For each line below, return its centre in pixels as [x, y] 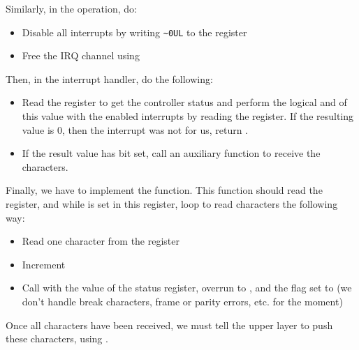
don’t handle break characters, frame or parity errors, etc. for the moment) [182, 301]
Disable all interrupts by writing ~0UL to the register [134, 32]
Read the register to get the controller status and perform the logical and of [184, 102]
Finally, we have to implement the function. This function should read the [164, 190]
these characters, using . [57, 338]
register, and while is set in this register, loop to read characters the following [172, 204]
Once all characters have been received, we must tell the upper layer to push [169, 325]
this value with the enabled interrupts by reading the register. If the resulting [188, 116]
